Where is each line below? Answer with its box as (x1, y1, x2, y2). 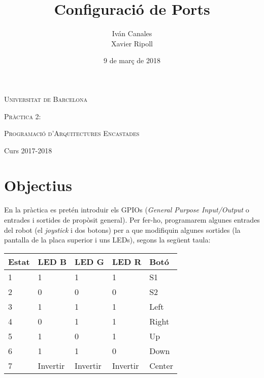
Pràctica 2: (4, 111, 41, 121)
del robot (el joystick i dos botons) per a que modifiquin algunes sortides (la (4, 224, 241, 235)
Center (149, 359, 173, 371)
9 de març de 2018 (103, 55, 160, 66)
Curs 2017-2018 (4, 145, 52, 155)
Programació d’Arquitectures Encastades (4, 128, 140, 139)
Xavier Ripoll (111, 38, 153, 48)
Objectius (4, 175, 72, 196)
